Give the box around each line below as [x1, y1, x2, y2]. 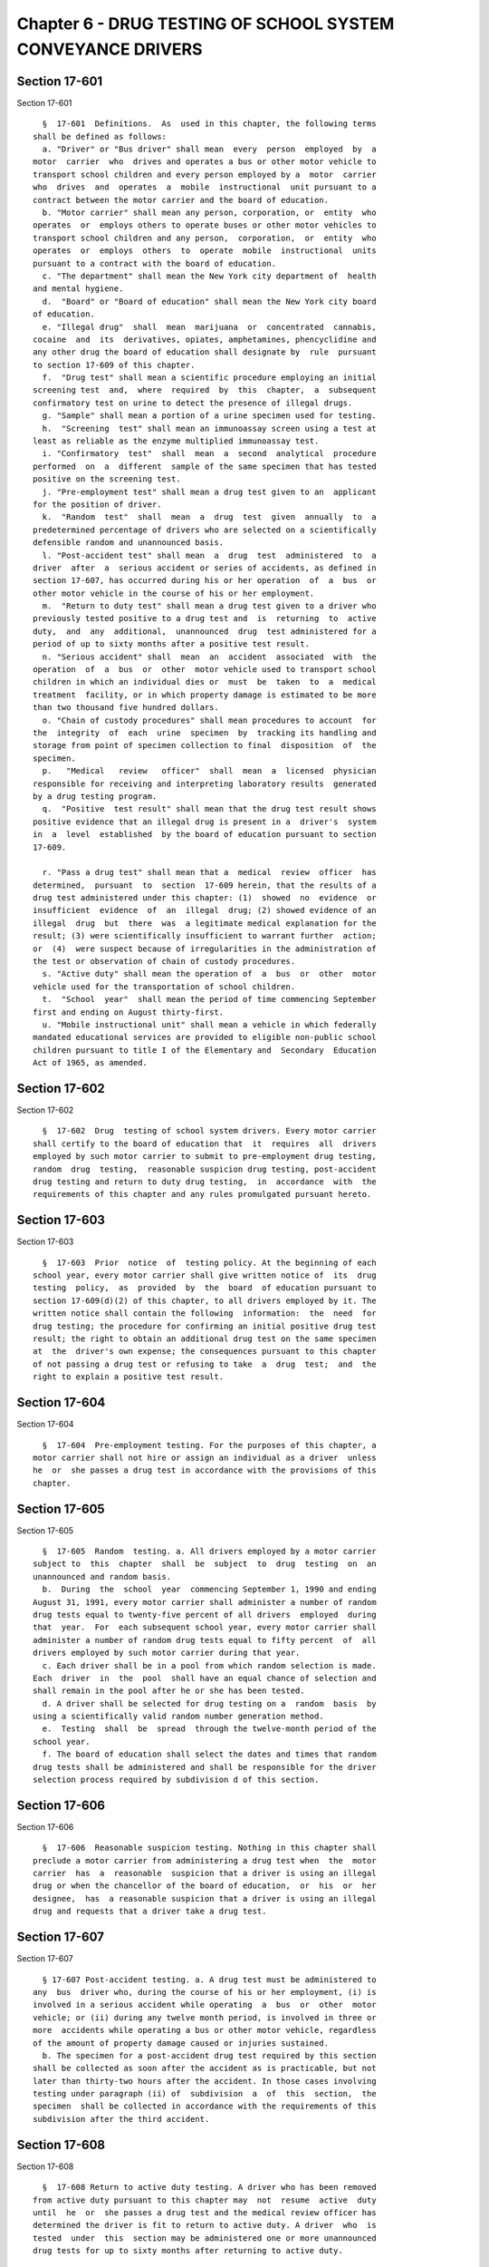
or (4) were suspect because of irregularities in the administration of [33, 943, 377, 954]
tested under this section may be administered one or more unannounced [33, 2233, 377, 2243]
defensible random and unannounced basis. [33, 538, 225, 548]
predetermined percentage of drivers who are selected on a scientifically [33, 524, 377, 535]
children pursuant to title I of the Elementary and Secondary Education [33, 1045, 377, 1056]
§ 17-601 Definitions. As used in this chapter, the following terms [42, 119, 377, 129]
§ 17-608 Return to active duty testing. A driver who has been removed [42, 2182, 377, 2193]
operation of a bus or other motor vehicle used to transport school [33, 665, 377, 675]
